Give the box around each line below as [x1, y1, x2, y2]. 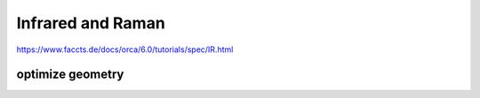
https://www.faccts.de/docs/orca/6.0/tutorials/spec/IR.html [16, 44, 234, 55]
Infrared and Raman [16, 13, 166, 33]
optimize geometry [16, 67, 124, 82]
